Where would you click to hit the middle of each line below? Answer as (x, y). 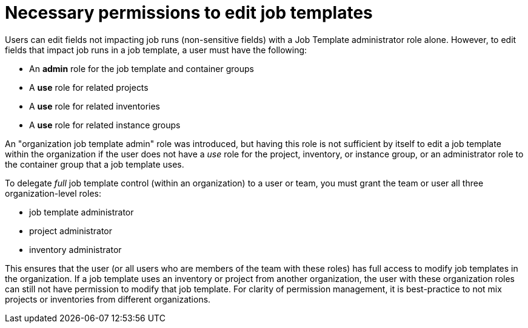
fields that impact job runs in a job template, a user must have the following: (156, 50)
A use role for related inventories (95, 106)
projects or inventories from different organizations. (108, 299)
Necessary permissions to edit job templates (189, 13)
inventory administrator (75, 249)
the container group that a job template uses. (95, 164)
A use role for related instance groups (105, 125)
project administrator (71, 231)
